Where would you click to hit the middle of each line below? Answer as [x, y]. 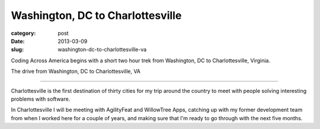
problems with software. [41, 99]
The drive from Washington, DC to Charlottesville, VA [76, 72]
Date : [18, 41]
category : [23, 33]
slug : [17, 50]
